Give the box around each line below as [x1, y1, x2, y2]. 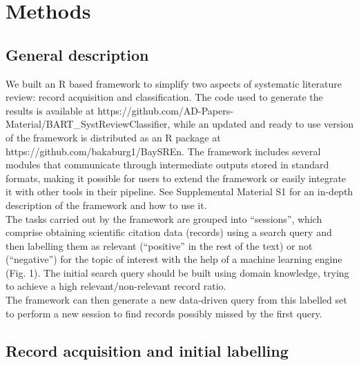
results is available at [6, 103, 95, 117]
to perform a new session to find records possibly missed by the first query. [6, 306, 322, 320]
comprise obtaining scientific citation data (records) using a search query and [6, 225, 332, 239]
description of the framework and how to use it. [6, 197, 207, 212]
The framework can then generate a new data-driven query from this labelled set [6, 293, 347, 307]
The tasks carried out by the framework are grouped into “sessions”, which [6, 211, 322, 226]
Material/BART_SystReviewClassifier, [6, 117, 171, 131]
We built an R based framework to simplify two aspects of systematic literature [6, 76, 342, 90]
